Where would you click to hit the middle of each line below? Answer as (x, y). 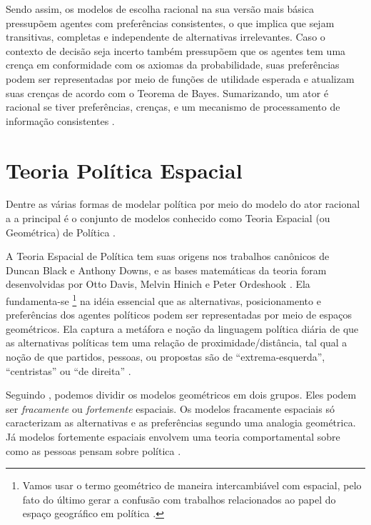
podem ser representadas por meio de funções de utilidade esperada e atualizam (180, 78)
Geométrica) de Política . (61, 232)
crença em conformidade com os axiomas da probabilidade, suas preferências (173, 65)
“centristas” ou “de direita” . (68, 370)
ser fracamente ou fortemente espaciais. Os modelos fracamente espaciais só (170, 408)
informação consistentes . (60, 120)
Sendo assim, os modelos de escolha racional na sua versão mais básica (160, 9)
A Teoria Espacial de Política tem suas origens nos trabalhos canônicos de (168, 256)
